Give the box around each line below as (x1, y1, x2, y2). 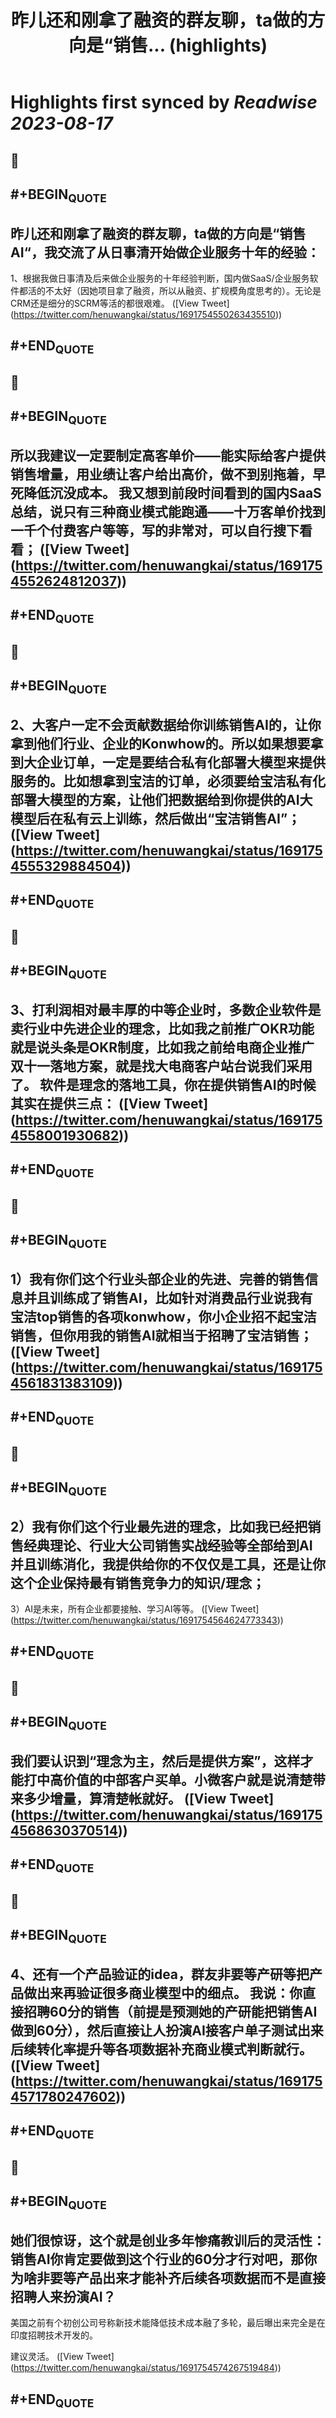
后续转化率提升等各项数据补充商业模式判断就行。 (10, 2041, 313, 2058)
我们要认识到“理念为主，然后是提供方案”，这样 (10, 1753, 301, 1770)
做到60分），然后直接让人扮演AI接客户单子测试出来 (10, 2022, 324, 2039)
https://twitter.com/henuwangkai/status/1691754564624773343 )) (13, 1614, 284, 1626)
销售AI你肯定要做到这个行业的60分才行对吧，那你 (10, 2251, 318, 2268)
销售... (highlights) (112, 34, 268, 57)
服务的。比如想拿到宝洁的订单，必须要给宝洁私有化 (10, 772, 326, 790)
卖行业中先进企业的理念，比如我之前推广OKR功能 (10, 1020, 315, 1037)
